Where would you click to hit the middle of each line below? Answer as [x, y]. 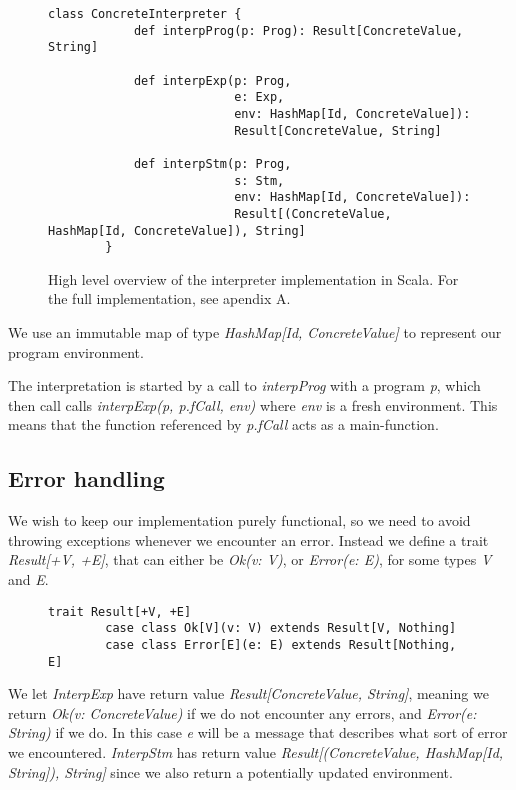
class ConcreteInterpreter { [145, 14]
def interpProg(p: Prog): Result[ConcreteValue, [298, 30]
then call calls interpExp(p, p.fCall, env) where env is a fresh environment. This [253, 404]
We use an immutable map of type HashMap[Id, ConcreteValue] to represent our [255, 332]
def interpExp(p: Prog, [212, 80]
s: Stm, [259, 180]
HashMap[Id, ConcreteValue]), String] [177, 230]
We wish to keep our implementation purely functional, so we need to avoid [239, 520]
